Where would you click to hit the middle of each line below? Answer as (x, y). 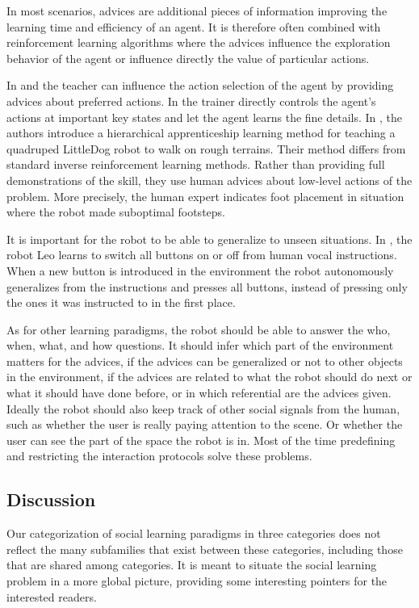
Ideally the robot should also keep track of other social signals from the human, (203, 408)
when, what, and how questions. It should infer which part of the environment (200, 345)
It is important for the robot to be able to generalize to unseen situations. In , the (209, 239)
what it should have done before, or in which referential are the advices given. (199, 393)
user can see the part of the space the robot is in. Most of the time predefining (201, 440)
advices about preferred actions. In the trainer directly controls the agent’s (191, 101)
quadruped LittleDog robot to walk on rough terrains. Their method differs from (206, 148)
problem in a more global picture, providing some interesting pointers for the (197, 581)
